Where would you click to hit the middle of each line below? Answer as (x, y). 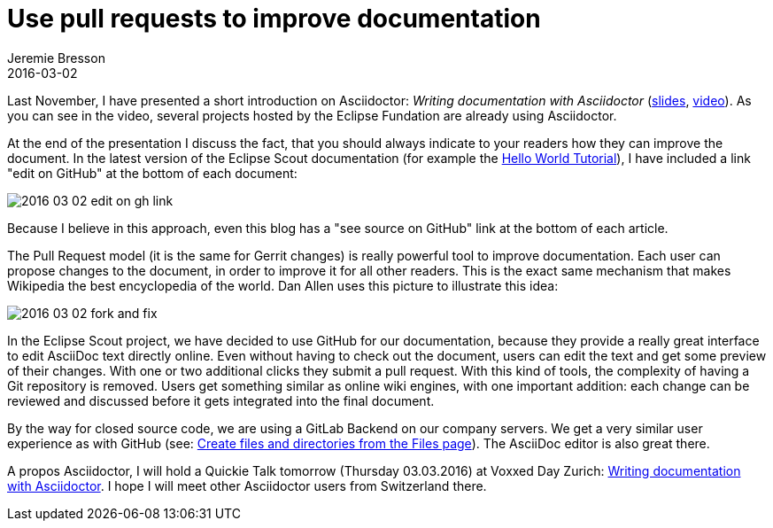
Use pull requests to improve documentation (274, 19)
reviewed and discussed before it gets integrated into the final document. (221, 400)
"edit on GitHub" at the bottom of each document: (152, 173)
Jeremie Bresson (56, 58)
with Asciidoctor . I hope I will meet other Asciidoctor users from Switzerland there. (247, 485)
